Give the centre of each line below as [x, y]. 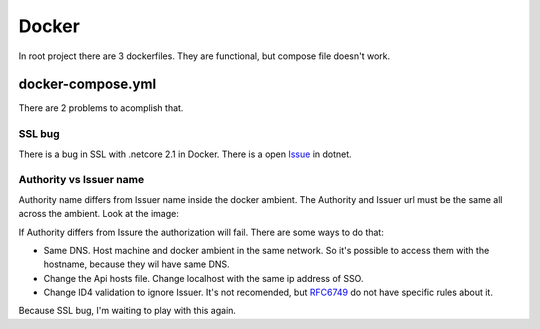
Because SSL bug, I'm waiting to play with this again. [127, 311]
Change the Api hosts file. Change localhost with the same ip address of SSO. [203, 278]
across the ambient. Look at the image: [98, 214]
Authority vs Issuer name [81, 180]
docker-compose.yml [87, 84]
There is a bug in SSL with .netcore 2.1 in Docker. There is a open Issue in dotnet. [185, 154]
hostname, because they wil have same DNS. [136, 264]
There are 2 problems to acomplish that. [101, 108]
